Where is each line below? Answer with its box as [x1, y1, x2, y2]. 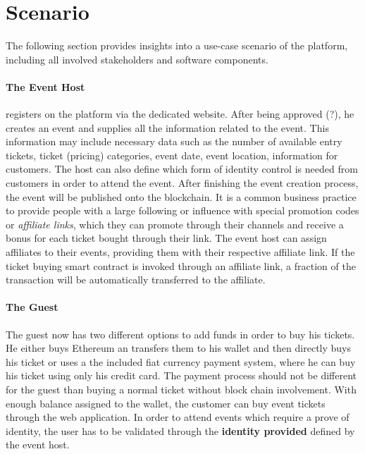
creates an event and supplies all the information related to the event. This [6, 120, 329, 135]
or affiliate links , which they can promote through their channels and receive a [6, 216, 344, 231]
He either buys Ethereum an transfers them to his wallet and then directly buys [6, 340, 351, 355]
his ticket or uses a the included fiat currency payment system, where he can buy [6, 354, 356, 369]
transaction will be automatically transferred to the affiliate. [6, 272, 266, 287]
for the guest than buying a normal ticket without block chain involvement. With [6, 382, 357, 396]
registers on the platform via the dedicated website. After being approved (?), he [6, 106, 354, 121]
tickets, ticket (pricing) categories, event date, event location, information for [6, 147, 338, 162]
